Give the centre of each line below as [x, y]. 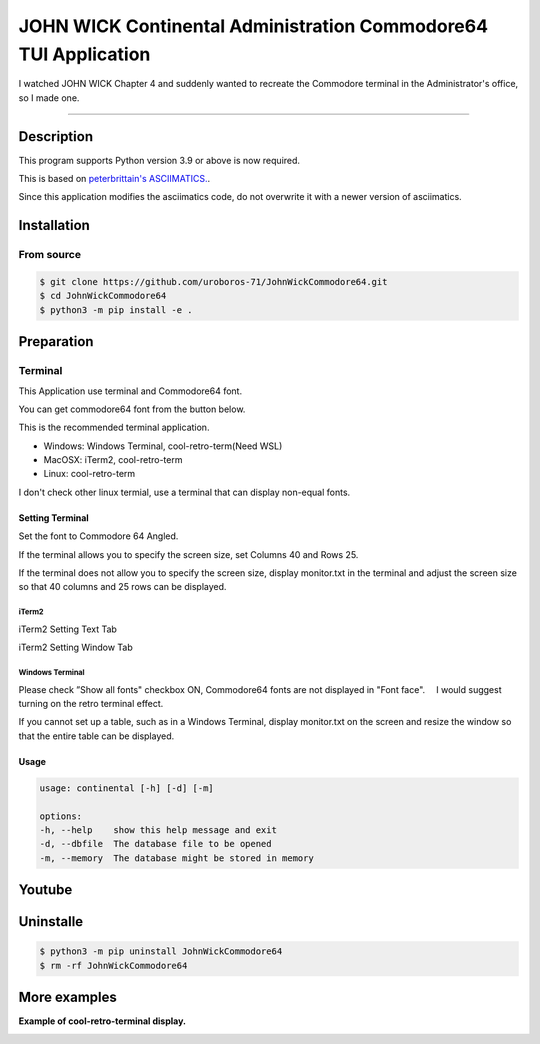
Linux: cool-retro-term [89, 474]
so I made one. [49, 97]
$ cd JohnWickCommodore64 [103, 296]
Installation [54, 225]
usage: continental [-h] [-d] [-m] [126, 788]
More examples [67, 997]
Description [56, 136]
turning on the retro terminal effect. [91, 703]
